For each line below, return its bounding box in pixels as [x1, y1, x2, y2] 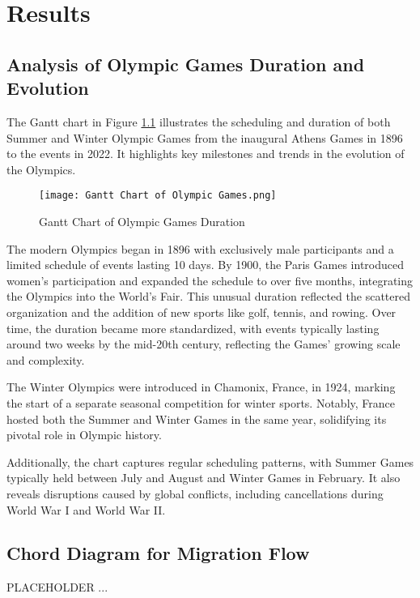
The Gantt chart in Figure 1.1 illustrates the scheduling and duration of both [6, 113, 391, 130]
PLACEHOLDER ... [6, 579, 108, 596]
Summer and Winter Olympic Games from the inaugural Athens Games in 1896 [6, 129, 403, 146]
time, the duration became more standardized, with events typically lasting [6, 319, 380, 336]
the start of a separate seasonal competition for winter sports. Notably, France [6, 394, 396, 411]
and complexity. [6, 351, 85, 368]
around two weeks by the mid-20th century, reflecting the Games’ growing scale [6, 335, 401, 352]
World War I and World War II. [6, 501, 166, 518]
